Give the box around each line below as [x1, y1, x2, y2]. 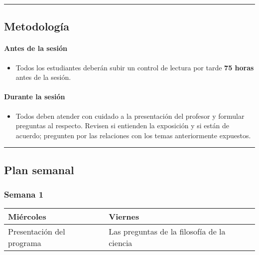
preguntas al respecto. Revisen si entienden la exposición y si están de [15, 120, 229, 131]
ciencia [109, 237, 132, 249]
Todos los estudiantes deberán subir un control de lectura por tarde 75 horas [15, 62, 254, 72]
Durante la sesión [4, 91, 65, 102]
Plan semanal [4, 162, 74, 177]
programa [8, 237, 41, 249]
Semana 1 [4, 188, 44, 201]
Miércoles [8, 211, 46, 223]
